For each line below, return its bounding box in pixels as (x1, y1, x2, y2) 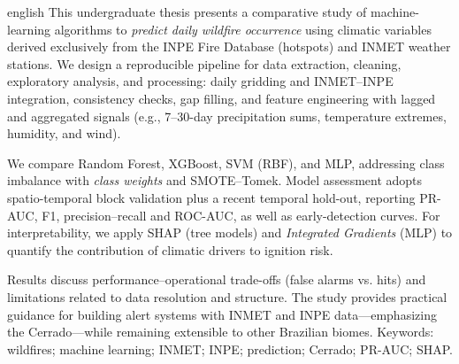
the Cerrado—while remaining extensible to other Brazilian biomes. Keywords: (7, 322, 434, 341)
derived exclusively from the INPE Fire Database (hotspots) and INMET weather (7, 37, 451, 56)
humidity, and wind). (7, 124, 121, 143)
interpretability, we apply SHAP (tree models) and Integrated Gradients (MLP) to (7, 223, 453, 242)
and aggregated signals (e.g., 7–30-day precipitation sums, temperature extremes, (7, 106, 447, 125)
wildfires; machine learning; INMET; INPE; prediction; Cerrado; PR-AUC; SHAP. (7, 339, 453, 358)
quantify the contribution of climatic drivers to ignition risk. (7, 240, 333, 259)
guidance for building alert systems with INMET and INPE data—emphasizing (7, 305, 437, 323)
